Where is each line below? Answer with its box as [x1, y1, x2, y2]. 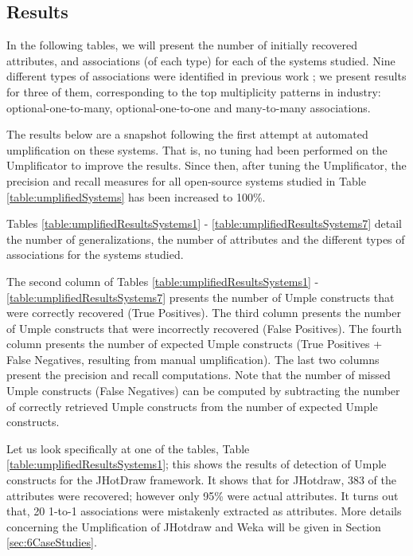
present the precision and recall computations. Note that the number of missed [6, 366, 391, 383]
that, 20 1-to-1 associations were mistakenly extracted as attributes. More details [6, 503, 402, 519]
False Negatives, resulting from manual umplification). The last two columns [6, 350, 380, 367]
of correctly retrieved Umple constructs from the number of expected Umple [6, 397, 378, 414]
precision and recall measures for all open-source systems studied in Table [6, 172, 366, 189]
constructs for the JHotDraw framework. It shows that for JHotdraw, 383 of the [6, 472, 396, 488]
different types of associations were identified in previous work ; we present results [6, 68, 407, 84]
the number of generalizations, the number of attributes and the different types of [6, 230, 405, 247]
